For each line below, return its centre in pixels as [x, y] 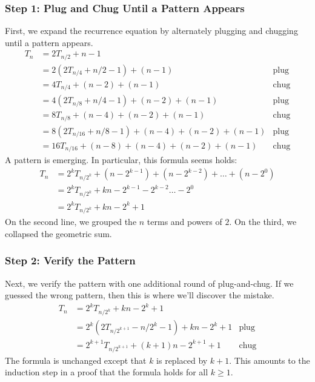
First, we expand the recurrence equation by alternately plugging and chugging [151, 31]
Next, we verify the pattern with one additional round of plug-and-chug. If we [149, 283]
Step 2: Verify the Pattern [70, 260]
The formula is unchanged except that [76, 360]
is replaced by [182, 360]
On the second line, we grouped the [71, 222]
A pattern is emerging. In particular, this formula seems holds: [121, 160]
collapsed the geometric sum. [58, 233]
